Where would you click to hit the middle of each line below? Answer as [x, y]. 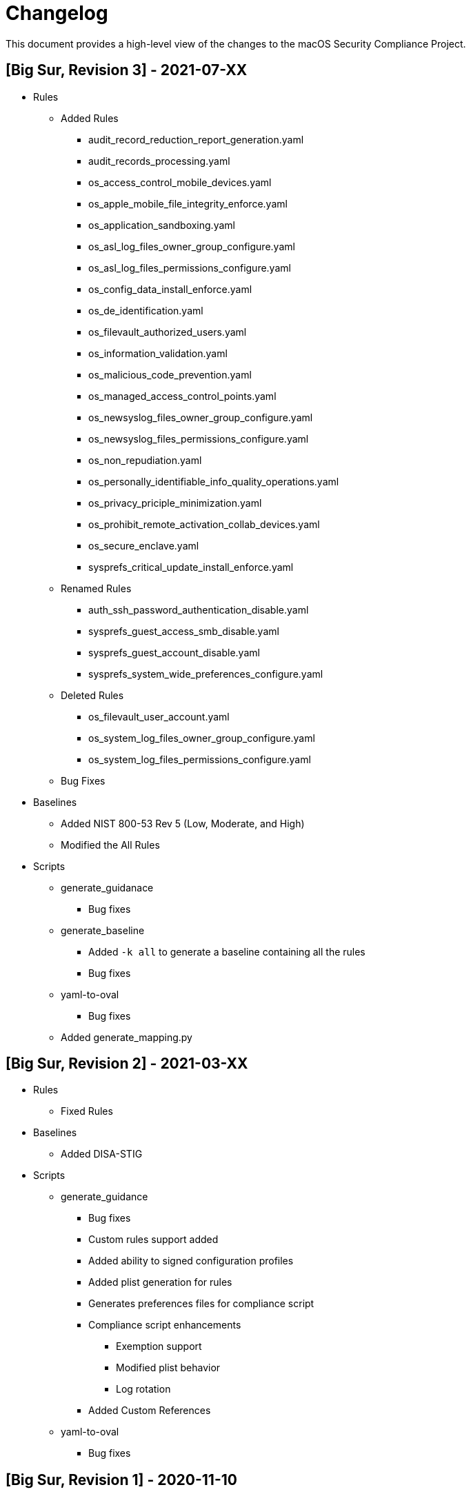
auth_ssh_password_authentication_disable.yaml [199, 609]
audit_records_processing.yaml [159, 161]
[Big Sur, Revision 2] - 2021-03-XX [127, 1064]
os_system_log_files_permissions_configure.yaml [200, 759]
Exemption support [159, 1346]
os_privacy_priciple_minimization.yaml [175, 503]
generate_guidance [104, 1197]
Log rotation [143, 1389]
